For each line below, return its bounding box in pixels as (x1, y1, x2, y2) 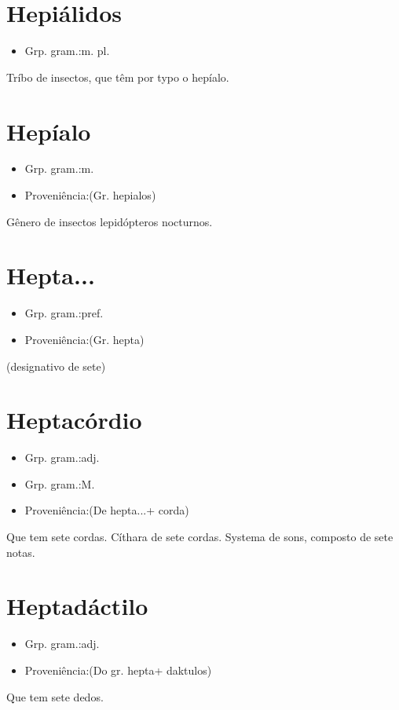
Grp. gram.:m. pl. (24, 42, 110, 59)
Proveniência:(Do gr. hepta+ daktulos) (24, 661, 212, 678)
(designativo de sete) (6, 357, 106, 374)
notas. (6, 543, 35, 560)
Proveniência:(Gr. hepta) (24, 331, 145, 347)
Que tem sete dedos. (6, 688, 104, 705)
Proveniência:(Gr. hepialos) (24, 187, 156, 203)
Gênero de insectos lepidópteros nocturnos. (6, 213, 213, 229)
